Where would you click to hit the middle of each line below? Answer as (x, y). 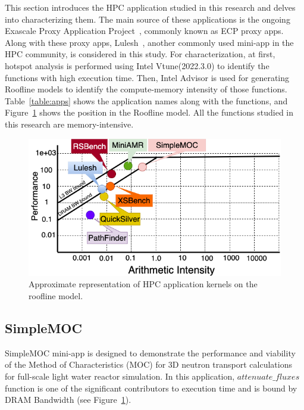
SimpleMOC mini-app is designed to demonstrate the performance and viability (150, 352)
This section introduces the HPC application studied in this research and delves (150, 7)
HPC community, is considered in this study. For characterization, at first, (140, 54)
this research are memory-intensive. (69, 124)
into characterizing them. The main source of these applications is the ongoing (148, 19)
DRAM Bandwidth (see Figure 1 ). (68, 400)
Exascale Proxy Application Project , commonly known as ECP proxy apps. (144, 31)
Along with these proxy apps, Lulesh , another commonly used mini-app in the (149, 42)
